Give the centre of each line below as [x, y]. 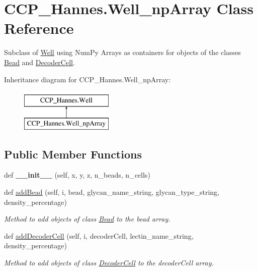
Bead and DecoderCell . [39, 62]
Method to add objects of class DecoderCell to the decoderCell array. [109, 263]
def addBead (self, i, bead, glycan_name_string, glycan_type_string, [112, 192]
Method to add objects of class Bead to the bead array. [87, 219]
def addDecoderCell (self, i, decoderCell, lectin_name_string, [99, 235]
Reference [39, 28]
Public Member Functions [73, 154]
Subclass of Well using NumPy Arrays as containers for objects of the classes [122, 52]
